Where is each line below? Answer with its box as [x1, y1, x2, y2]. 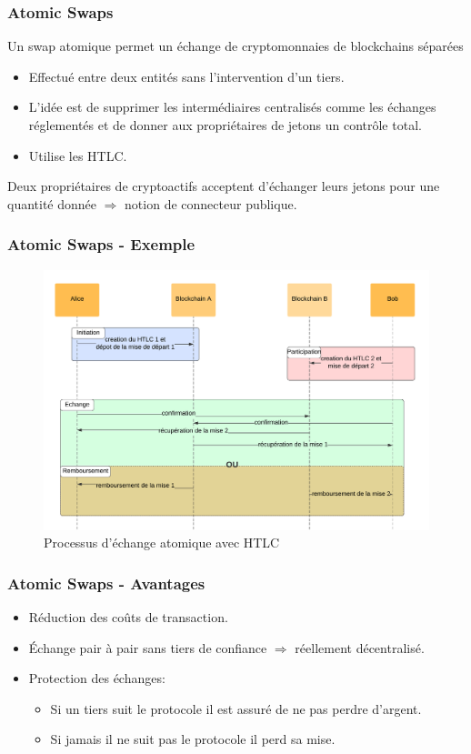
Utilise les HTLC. [28, 146, 127, 165]
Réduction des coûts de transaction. [28, 608, 228, 627]
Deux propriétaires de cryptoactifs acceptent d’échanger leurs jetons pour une [7, 176, 440, 196]
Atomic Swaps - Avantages [7, 571, 205, 594]
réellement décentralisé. [295, 638, 425, 657]
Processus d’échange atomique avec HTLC [44, 533, 280, 552]
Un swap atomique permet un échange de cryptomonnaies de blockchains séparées [7, 36, 464, 55]
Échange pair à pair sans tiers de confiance [28, 638, 267, 657]
